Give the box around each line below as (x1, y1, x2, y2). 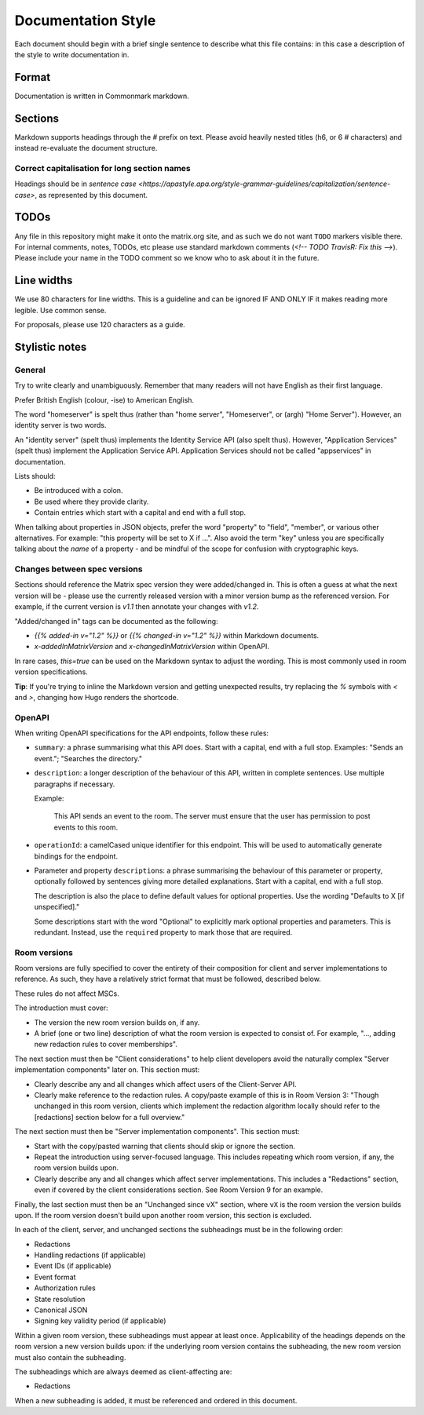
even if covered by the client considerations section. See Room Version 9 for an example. (34, 1185, 323, 1194)
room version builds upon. (34, 1163, 119, 1172)
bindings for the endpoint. (34, 852, 118, 861)
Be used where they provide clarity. (34, 497, 149, 506)
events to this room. (53, 822, 119, 832)
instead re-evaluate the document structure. (14, 144, 158, 153)
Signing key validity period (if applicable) (34, 1316, 166, 1326)
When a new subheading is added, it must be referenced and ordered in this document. (14, 1395, 298, 1405)
